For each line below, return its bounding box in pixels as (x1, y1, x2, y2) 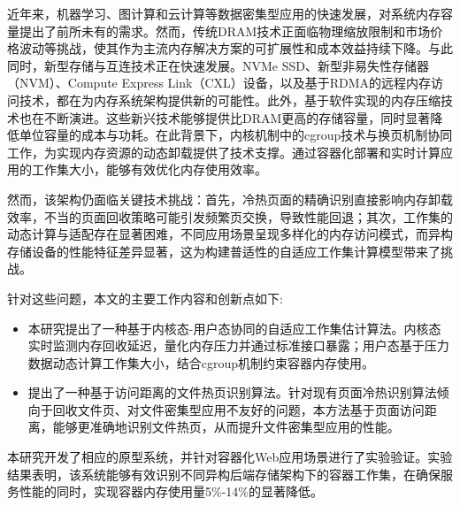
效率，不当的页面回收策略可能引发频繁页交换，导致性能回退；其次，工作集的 (7, 207, 453, 226)
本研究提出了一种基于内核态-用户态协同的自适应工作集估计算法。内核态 (27, 318, 441, 337)
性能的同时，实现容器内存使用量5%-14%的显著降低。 (19, 482, 323, 501)
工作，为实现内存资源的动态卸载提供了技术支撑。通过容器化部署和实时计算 (7, 142, 441, 161)
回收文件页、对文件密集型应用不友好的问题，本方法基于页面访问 (52, 400, 425, 418)
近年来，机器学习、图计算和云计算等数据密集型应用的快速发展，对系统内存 (7, 4, 441, 22)
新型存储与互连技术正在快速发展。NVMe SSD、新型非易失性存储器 (43, 56, 429, 74)
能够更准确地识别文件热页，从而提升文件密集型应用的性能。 (52, 418, 400, 436)
